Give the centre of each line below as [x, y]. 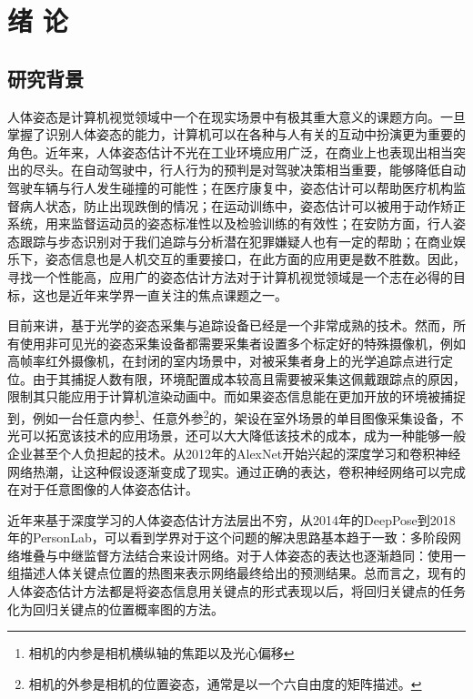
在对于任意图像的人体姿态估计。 [103, 489]
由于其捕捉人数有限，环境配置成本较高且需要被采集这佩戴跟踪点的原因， [249, 378]
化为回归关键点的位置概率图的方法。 [116, 608]
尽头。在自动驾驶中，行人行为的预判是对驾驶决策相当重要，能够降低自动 [249, 170]
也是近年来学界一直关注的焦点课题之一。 [166, 294]
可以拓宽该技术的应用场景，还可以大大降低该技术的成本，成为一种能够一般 [242, 436]
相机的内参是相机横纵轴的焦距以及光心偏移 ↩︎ [161, 653]
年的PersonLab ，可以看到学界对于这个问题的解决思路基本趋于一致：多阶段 [228, 537]
